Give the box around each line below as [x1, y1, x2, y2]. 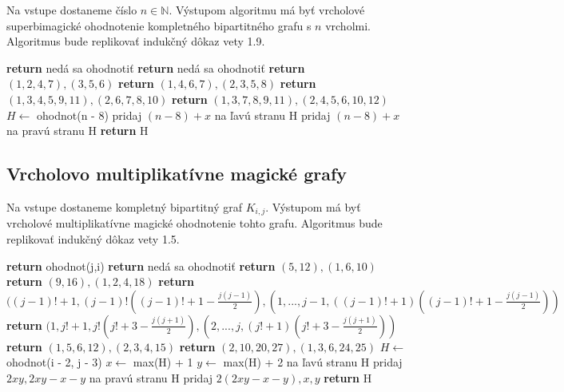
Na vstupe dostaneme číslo [6, 2, 137, 18]
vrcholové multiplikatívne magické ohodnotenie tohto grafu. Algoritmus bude [6, 215, 383, 232]
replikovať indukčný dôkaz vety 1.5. [6, 231, 180, 247]
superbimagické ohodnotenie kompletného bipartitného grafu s [6, 17, 312, 34]
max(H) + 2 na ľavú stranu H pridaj [223, 354, 403, 370]
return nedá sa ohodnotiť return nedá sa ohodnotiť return [6, 59, 305, 76]
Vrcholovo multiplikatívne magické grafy [6, 161, 348, 186]
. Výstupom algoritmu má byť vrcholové [169, 2, 365, 18]
